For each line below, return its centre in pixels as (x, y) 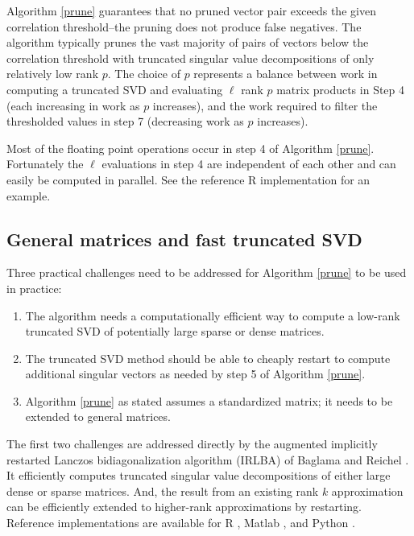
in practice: (34, 288)
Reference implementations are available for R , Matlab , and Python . (181, 523)
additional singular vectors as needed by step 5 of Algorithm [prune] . (195, 374)
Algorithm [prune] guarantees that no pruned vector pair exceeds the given (191, 10)
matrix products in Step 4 (341, 89)
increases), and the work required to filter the (265, 105)
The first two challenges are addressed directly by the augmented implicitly (192, 444)
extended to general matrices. (98, 416)
